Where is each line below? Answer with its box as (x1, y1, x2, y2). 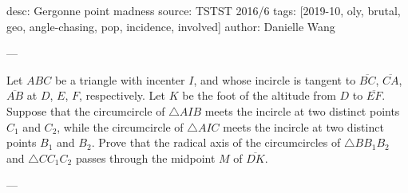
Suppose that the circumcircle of (6, 102, 165, 119)
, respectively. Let (79, 87, 166, 104)
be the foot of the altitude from (182, 87, 336, 104)
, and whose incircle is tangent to (193, 71, 356, 88)
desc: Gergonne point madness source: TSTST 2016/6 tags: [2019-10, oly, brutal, (6, 2, 401, 18)
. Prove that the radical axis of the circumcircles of (91, 134, 341, 151)
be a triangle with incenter (54, 71, 185, 88)
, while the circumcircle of (57, 118, 184, 135)
